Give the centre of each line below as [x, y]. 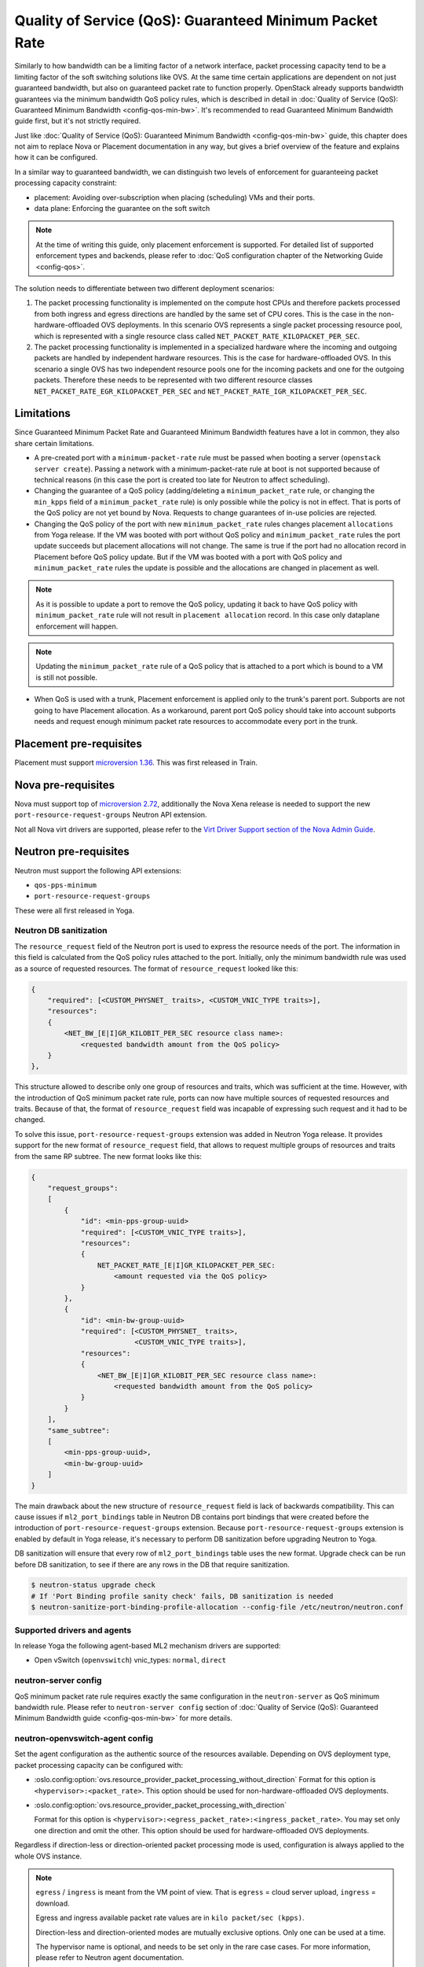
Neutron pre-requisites [72, 852]
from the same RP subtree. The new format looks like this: [108, 1156]
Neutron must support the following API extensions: [98, 870]
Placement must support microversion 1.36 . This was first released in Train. [136, 762]
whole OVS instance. [48, 1856]
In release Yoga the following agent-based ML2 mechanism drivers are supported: [148, 1646]
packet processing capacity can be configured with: [99, 1765]
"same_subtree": [79, 1430]
